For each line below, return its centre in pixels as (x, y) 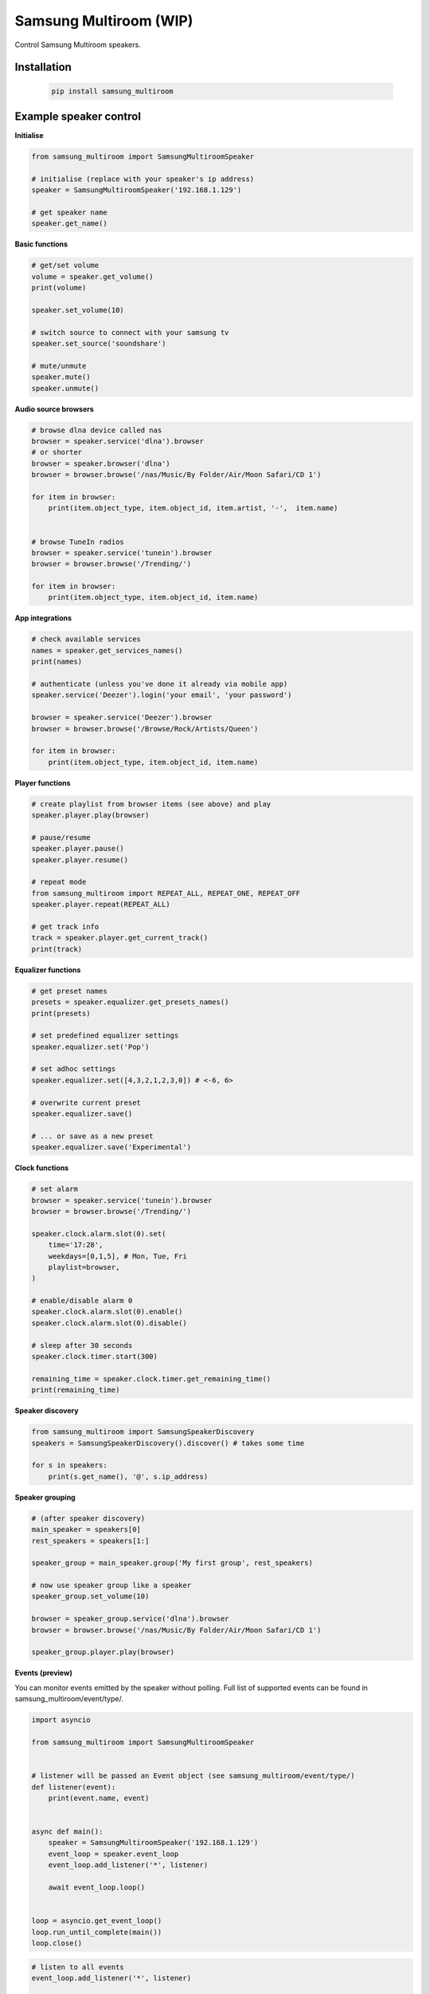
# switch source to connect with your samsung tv (130, 332)
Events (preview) (44, 1673)
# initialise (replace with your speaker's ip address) (143, 179)
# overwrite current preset (86, 1102)
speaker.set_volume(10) (78, 310)
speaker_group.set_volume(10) (90, 1596)
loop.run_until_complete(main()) (97, 1932)
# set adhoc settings (74, 1069)
